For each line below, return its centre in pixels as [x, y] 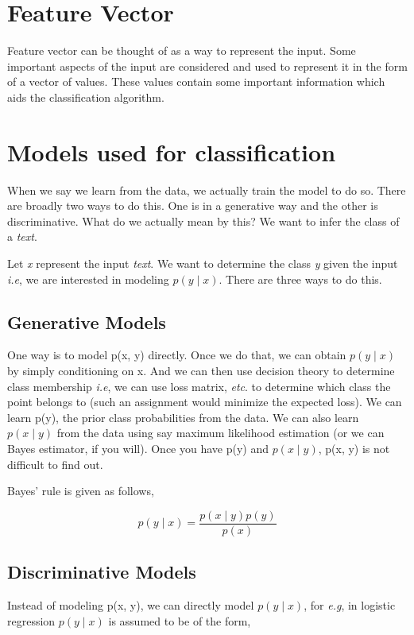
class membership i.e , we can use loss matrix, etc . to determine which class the [199, 386]
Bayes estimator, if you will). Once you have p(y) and [138, 448]
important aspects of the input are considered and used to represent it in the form [207, 66]
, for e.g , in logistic [350, 605]
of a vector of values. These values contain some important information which [196, 81]
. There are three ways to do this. [300, 279]
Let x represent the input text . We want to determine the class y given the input [203, 263]
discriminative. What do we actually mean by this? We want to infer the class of [203, 221]
